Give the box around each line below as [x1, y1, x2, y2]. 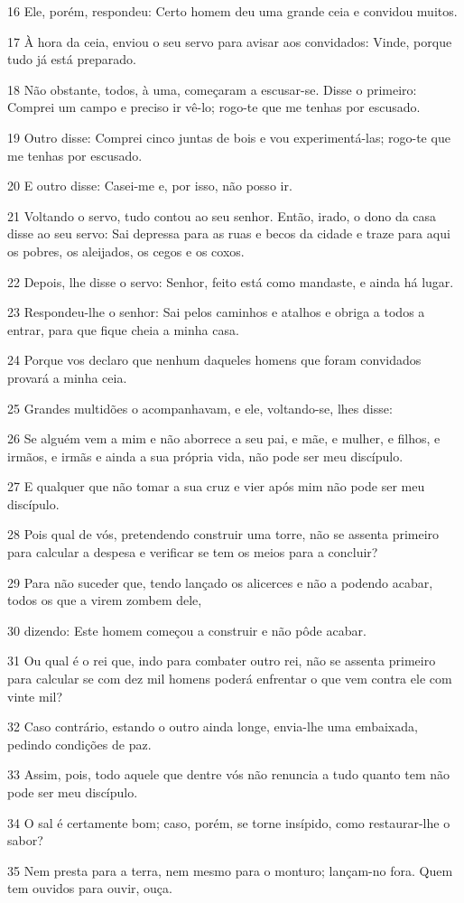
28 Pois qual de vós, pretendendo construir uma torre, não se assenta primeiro [7, 525, 440, 544]
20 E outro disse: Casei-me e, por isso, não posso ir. [7, 176, 292, 195]
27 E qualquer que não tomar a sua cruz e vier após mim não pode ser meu [7, 477, 425, 496]
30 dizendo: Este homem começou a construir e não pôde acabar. [7, 620, 367, 639]
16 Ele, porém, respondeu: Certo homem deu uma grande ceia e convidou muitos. [7, 2, 458, 20]
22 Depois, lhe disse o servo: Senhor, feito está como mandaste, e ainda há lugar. [7, 272, 454, 291]
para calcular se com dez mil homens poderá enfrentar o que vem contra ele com [7, 669, 452, 688]
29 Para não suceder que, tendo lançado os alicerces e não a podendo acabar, [7, 573, 433, 591]
